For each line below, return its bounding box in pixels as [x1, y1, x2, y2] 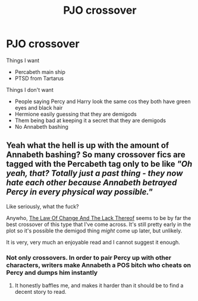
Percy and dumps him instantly [6, 268, 98, 277]
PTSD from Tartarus [14, 75, 64, 82]
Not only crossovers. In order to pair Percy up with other [6, 253, 172, 262]
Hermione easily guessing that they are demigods [14, 110, 137, 117]
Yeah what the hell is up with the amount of [6, 141, 169, 151]
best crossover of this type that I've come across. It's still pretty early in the [6, 221, 191, 228]
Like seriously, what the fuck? [6, 203, 79, 210]
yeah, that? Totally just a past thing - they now [6, 168, 183, 179]
